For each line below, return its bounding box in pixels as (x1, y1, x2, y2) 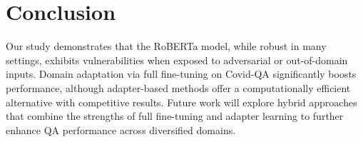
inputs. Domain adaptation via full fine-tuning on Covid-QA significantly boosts (6, 66, 357, 81)
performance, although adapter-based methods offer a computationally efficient (6, 80, 351, 95)
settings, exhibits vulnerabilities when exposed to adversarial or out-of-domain (6, 52, 348, 67)
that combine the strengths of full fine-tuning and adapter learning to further (6, 108, 344, 123)
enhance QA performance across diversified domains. (6, 122, 236, 137)
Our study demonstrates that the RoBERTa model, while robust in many (6, 39, 327, 54)
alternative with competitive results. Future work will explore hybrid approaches (6, 94, 357, 109)
